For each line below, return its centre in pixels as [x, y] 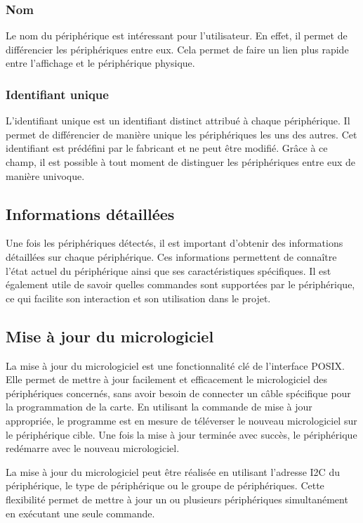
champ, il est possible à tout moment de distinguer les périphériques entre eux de [180, 162]
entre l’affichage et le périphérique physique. [100, 63]
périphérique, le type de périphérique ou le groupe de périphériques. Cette [165, 485]
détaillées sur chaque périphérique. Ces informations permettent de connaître [171, 256]
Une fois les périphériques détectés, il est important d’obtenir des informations [174, 243]
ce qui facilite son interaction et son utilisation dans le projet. [138, 298]
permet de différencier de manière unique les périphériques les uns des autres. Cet [181, 134]
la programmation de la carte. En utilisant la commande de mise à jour [159, 407]
